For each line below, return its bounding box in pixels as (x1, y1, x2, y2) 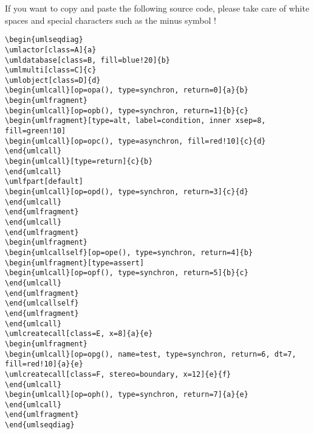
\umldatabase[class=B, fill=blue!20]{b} (5, 55, 171, 65)
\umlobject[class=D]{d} (5, 75, 101, 85)
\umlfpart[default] (5, 177, 83, 186)
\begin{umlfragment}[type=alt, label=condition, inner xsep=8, (5, 116, 266, 125)
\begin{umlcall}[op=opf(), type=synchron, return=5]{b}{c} (5, 268, 248, 278)
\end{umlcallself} (5, 299, 79, 308)
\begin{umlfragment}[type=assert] (5, 258, 145, 267)
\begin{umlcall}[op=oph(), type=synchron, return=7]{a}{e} (5, 390, 248, 399)
